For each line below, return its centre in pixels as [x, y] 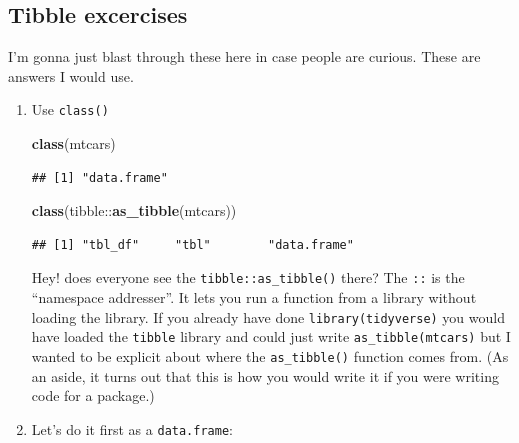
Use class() [70, 109]
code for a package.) [93, 395]
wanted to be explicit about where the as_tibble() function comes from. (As [270, 355]
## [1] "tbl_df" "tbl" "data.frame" [192, 244]
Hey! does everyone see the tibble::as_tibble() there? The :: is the [248, 277]
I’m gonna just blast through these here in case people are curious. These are [244, 56]
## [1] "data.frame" [99, 177]
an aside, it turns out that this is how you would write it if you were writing [265, 375]
